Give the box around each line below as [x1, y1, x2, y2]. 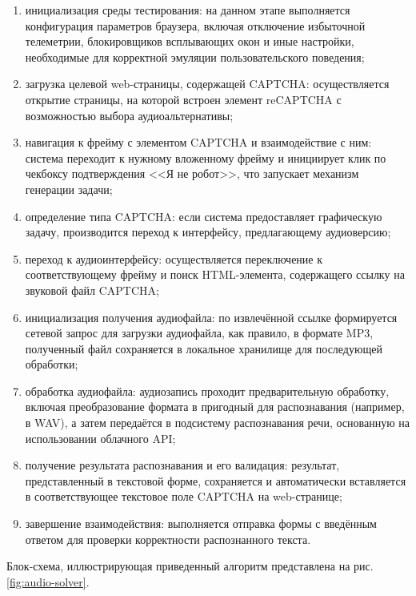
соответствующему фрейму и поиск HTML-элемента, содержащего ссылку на [25, 266, 405, 283]
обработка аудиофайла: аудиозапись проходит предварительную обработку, [25, 382, 390, 399]
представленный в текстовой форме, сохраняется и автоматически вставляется [25, 472, 406, 489]
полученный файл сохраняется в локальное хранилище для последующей [25, 340, 382, 356]
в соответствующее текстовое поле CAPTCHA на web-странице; [25, 488, 342, 505]
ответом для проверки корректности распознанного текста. [25, 530, 311, 547]
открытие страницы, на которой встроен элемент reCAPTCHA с [25, 91, 342, 107]
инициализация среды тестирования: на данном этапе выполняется [25, 2, 350, 18]
